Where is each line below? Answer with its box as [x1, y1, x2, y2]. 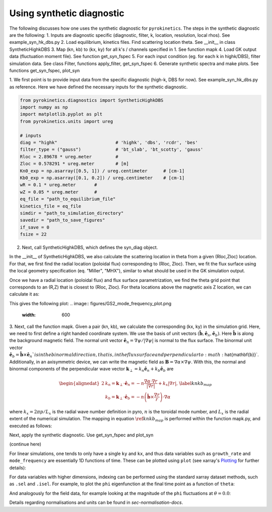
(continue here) [9, 441, 41, 447]
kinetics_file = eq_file [20, 203, 82, 209]
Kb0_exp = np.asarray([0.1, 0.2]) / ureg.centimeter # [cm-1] [20, 175, 185, 181]
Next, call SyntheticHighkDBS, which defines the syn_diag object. [22, 245, 158, 251]
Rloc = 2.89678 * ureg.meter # [20, 154, 118, 159]
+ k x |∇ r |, [158, 380, 178, 387]
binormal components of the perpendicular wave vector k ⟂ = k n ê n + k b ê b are [9, 366, 174, 373]
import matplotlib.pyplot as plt [20, 111, 103, 117]
